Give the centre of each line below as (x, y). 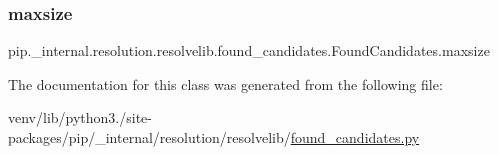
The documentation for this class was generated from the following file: (225, 83)
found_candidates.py (355, 137)
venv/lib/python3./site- (80, 117)
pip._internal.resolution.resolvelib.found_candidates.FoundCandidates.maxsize (249, 50)
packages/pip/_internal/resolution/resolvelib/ (149, 137)
